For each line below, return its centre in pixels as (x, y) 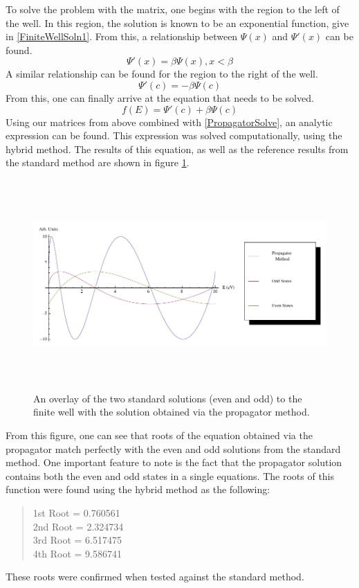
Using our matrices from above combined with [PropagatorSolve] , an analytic (169, 122)
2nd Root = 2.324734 (78, 526)
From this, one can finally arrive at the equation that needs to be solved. (160, 97)
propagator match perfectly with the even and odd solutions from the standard (173, 448)
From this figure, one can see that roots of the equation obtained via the (159, 435)
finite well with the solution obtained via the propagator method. (172, 412)
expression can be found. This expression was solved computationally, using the (174, 135)
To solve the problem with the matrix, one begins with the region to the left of (173, 9)
